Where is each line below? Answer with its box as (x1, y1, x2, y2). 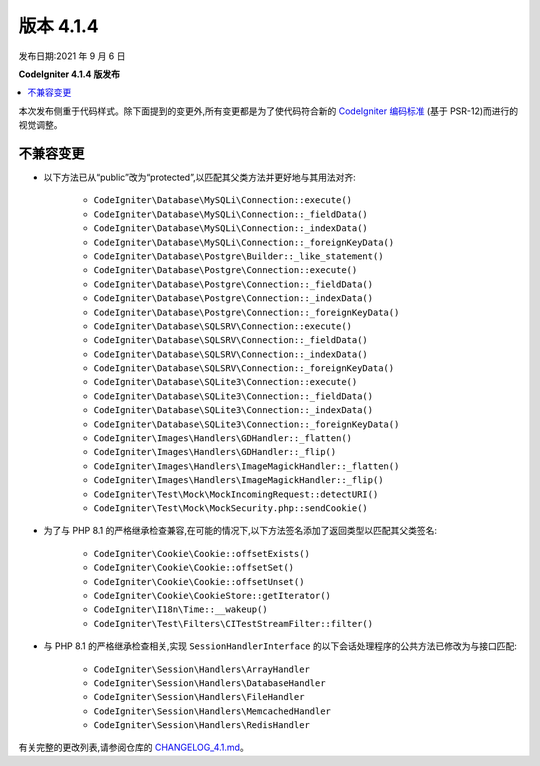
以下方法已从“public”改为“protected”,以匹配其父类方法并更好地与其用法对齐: (43, 171, 356, 184)
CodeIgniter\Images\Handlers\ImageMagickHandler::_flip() (93, 475, 384, 486)
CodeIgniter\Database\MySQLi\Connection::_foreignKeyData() (93, 236, 395, 248)
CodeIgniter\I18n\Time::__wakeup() (93, 604, 269, 615)
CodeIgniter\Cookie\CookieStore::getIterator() (93, 590, 332, 601)
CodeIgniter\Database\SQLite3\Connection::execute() (93, 376, 358, 388)
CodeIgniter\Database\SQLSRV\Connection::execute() (93, 320, 353, 332)
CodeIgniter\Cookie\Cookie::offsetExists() (93, 548, 310, 559)
